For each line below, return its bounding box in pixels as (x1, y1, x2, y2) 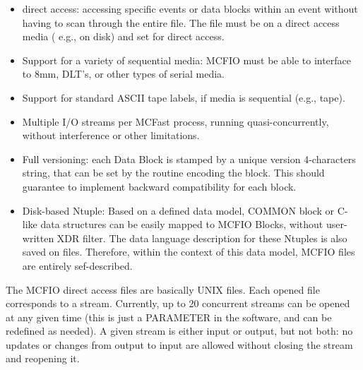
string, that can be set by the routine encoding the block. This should (22, 165, 325, 180)
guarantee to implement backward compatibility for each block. (22, 179, 297, 193)
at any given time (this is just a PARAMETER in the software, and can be (6, 309, 332, 324)
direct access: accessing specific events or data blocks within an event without (22, 1, 358, 16)
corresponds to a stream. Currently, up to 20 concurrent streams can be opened (6, 296, 350, 311)
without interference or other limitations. (22, 128, 200, 143)
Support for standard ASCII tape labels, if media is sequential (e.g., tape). (22, 90, 345, 105)
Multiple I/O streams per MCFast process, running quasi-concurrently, (22, 114, 329, 129)
